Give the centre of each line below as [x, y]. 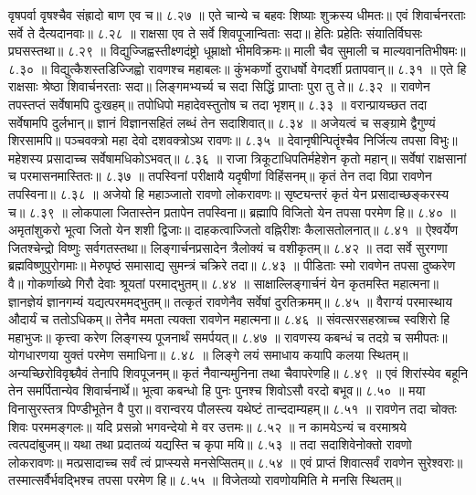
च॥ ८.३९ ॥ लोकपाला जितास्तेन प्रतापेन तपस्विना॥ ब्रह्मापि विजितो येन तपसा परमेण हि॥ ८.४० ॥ [233, 211]
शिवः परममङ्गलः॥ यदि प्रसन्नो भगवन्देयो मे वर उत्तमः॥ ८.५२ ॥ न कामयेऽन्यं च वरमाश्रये [207, 426]
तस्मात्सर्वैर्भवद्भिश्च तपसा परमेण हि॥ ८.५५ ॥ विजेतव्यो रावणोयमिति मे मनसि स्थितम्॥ [205, 480]
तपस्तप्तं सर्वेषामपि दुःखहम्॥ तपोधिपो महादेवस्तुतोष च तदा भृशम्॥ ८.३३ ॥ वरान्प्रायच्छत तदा [218, 104]
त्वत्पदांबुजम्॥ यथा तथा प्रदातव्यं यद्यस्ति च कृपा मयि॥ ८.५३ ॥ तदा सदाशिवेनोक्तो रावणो [210, 444]
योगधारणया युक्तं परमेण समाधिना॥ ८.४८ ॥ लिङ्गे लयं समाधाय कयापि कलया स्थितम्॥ [208, 355]
